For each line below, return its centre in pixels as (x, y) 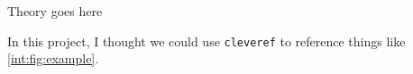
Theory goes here (55, 11)
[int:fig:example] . (53, 58)
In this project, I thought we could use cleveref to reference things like (206, 41)
